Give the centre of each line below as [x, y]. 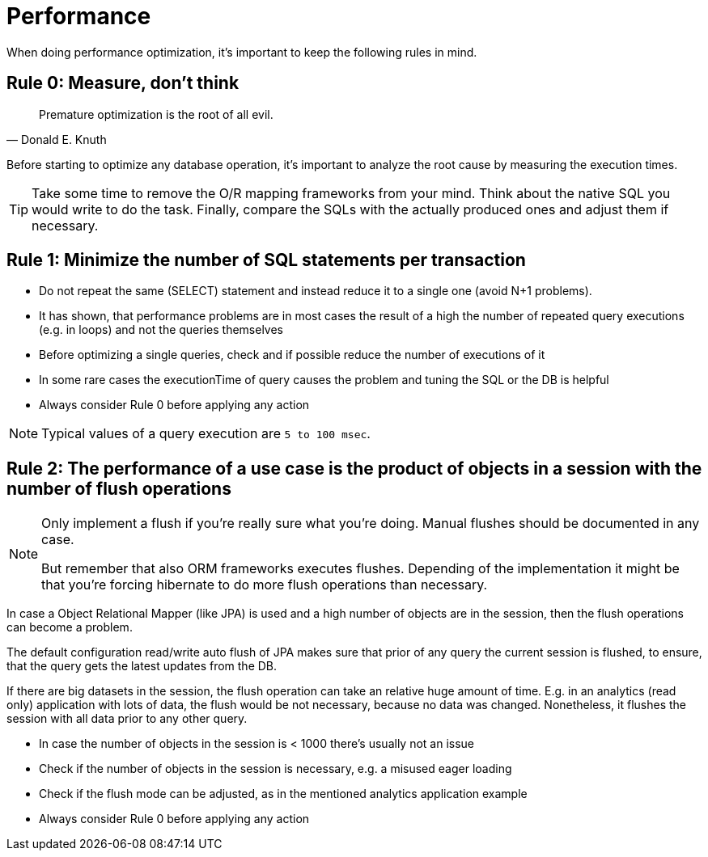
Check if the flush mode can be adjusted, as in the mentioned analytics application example [283, 794]
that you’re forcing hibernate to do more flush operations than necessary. [265, 585]
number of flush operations [119, 488]
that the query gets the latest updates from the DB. [142, 666]
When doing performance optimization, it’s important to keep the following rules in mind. [242, 52]
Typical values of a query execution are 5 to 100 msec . [206, 434]
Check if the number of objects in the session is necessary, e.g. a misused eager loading [276, 769]
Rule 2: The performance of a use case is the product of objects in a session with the [354, 468]
